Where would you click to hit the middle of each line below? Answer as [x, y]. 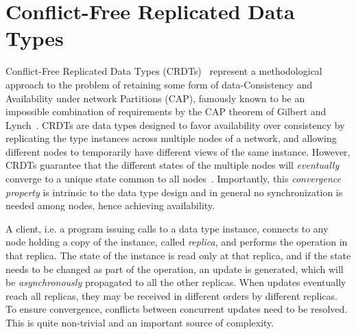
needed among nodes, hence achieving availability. [110, 205]
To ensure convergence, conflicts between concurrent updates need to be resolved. [177, 309]
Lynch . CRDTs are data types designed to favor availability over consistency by [175, 124]
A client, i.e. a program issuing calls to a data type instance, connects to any [167, 228]
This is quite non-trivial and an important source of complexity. [140, 322]
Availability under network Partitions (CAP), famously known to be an [155, 98]
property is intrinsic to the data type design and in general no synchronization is [174, 192]
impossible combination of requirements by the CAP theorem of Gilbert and [166, 111]
